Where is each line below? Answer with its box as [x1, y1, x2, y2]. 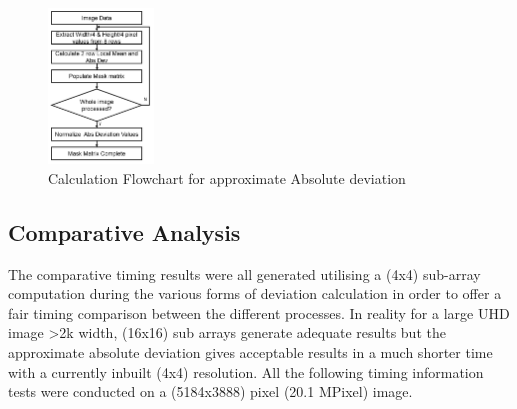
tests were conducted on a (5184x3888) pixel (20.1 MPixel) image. [8, 381, 413, 402]
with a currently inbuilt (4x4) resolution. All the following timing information [8, 361, 484, 382]
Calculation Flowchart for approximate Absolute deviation [48, 167, 406, 188]
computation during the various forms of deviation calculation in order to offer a [8, 283, 502, 304]
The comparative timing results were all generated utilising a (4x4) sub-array [8, 263, 481, 284]
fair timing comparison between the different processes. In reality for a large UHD [8, 302, 510, 323]
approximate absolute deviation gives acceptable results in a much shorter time [8, 341, 493, 362]
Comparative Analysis [8, 216, 241, 247]
